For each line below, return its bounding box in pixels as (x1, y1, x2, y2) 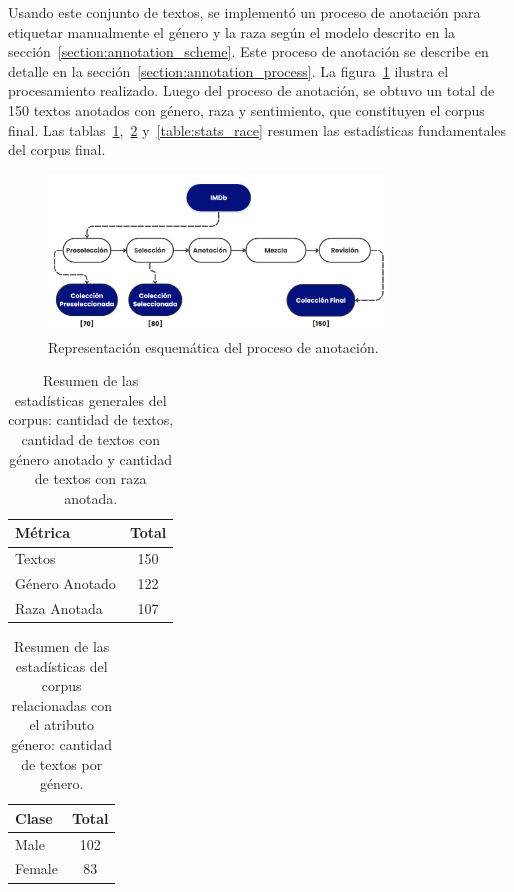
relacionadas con (11, 694, 112, 715)
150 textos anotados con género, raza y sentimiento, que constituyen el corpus (8, 99, 485, 120)
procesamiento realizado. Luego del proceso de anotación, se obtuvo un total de (8, 80, 495, 101)
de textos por (21, 753, 103, 774)
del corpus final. (8, 139, 106, 160)
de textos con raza (34, 468, 147, 489)
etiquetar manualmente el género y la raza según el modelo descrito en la (8, 21, 456, 42)
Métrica (15, 522, 71, 543)
